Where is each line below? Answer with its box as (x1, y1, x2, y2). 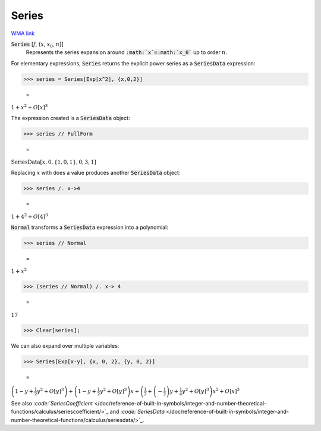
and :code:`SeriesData (109, 408, 165, 416)
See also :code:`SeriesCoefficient (11, 400, 93, 407)
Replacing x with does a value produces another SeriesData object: (11, 169, 181, 176)
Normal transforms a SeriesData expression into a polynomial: (11, 224, 169, 231)
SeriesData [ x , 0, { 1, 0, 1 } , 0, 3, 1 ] (11, 159, 96, 166)
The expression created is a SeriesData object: (11, 114, 130, 121)
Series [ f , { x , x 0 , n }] (11, 40, 64, 49)
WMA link (11, 30, 35, 37)
